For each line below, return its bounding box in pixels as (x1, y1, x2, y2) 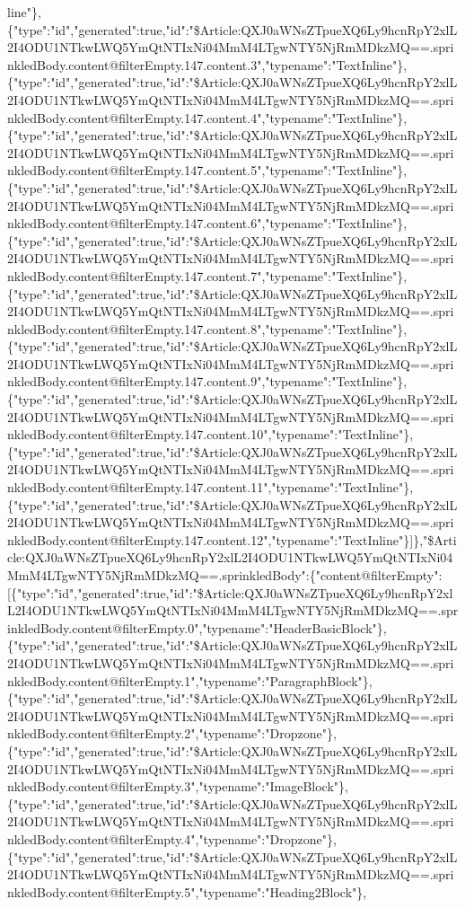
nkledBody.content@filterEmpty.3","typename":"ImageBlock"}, (7, 777, 348, 796)
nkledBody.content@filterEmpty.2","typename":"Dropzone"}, (7, 724, 337, 743)
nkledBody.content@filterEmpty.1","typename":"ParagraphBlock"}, (7, 671, 373, 690)
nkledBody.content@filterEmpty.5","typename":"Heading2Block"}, (7, 882, 367, 901)
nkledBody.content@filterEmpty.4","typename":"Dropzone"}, (7, 829, 337, 848)
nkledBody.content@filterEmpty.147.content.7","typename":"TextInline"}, (7, 266, 408, 285)
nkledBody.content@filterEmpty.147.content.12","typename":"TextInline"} (7, 530, 410, 549)
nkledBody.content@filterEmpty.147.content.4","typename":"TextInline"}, (7, 108, 408, 127)
